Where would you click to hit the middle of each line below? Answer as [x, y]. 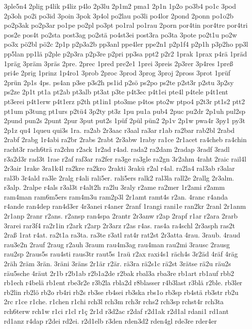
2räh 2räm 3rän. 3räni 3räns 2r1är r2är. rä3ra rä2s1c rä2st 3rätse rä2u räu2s [118, 264]
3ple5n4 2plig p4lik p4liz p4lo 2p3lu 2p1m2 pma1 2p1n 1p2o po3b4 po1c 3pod [120, 6]
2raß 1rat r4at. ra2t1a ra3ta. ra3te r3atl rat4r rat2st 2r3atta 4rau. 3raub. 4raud [122, 235]
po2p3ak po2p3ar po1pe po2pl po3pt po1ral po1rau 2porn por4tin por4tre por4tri [126, 25]
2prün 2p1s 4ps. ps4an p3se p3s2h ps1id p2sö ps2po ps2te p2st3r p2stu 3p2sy [119, 82]
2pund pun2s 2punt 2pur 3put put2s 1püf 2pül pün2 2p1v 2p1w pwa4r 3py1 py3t [125, 120]
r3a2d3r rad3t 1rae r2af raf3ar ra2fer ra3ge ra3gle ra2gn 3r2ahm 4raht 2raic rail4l [125, 158]
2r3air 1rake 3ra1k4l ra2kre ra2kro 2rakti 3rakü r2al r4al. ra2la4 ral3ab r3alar [119, 168]
